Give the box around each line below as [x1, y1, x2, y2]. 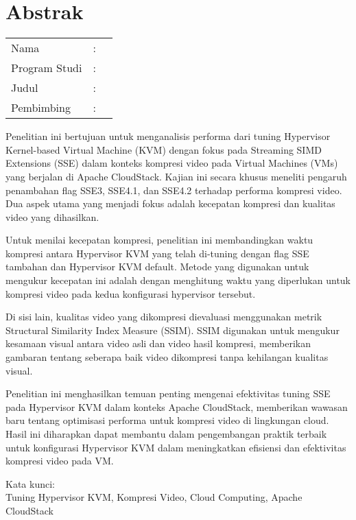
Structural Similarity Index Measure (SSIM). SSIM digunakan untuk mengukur [5, 322, 340, 337]
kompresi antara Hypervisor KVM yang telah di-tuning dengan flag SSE [5, 246, 309, 260]
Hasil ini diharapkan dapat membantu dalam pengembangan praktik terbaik [5, 427, 327, 440]
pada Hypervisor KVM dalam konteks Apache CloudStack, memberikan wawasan [5, 399, 348, 414]
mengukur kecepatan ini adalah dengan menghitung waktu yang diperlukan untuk [5, 273, 351, 287]
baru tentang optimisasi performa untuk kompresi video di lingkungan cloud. [5, 413, 329, 427]
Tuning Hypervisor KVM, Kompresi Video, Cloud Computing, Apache [5, 490, 302, 504]
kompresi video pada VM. [5, 453, 114, 468]
